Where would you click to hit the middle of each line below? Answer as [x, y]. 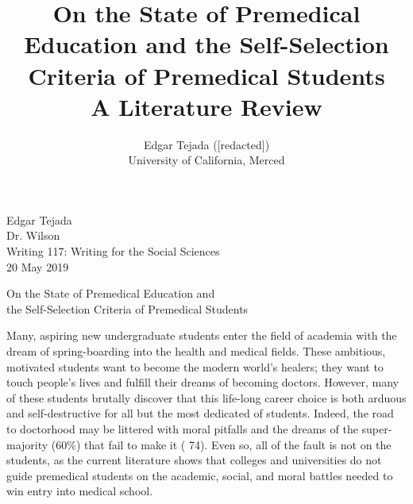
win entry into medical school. [80, 491]
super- [377, 429]
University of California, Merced [206, 160]
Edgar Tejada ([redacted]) [206, 144]
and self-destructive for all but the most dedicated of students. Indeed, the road [200, 413]
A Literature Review [206, 106]
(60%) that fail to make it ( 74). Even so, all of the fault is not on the [221, 444]
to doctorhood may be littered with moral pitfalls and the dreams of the [182, 429]
